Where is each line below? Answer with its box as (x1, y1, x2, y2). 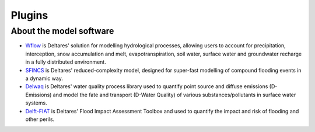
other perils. (25, 116, 55, 123)
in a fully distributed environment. (25, 58, 106, 65)
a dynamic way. (25, 75, 64, 82)
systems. (25, 99, 47, 106)
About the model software (10, 26, 114, 36)
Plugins (10, 9, 48, 22)
